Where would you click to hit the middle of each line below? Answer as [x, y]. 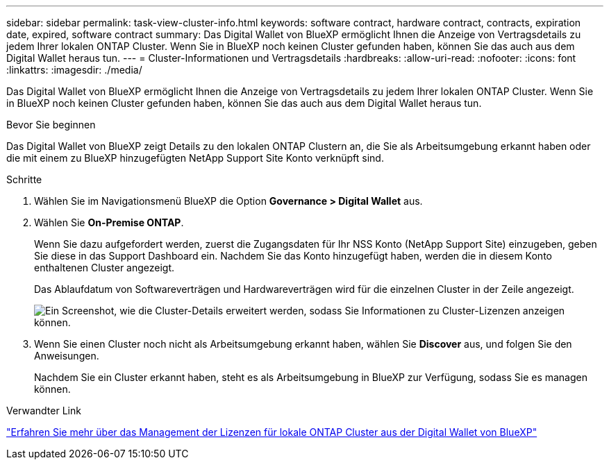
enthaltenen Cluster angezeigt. [105, 268]
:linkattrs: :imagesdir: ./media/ [74, 70]
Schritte [24, 179]
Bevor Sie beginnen [51, 125]
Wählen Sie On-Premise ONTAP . [109, 222]
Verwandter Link [44, 411]
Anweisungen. [67, 356]
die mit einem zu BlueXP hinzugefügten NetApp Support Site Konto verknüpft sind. [195, 158]
